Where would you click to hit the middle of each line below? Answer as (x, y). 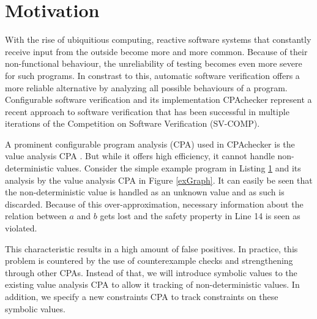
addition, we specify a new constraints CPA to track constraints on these (142, 296)
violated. (21, 228)
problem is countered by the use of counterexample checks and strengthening (149, 261)
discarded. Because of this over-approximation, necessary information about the (154, 204)
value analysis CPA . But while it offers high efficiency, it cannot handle (140, 156)
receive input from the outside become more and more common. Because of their (156, 51)
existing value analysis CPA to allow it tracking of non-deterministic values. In (152, 284)
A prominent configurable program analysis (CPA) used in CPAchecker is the (150, 144)
